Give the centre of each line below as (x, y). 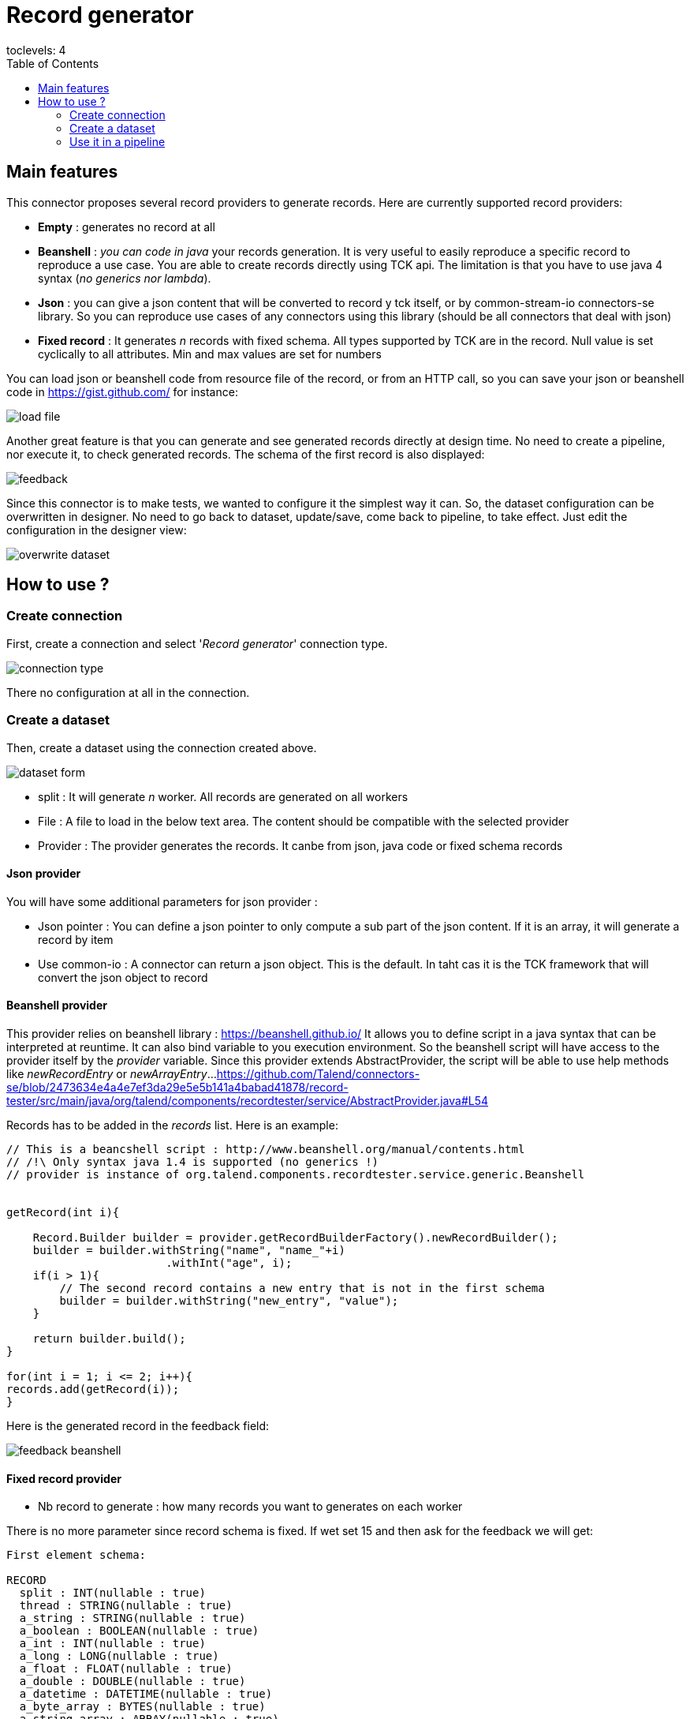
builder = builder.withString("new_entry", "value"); (229, 1301)
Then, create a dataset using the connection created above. (162, 747)
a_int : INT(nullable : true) (112, 1644)
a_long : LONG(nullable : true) (119, 1656)
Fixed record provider (64, 1478)
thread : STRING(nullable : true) (126, 1606)
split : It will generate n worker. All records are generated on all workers (223, 796)
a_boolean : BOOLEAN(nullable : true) (139, 1631)
